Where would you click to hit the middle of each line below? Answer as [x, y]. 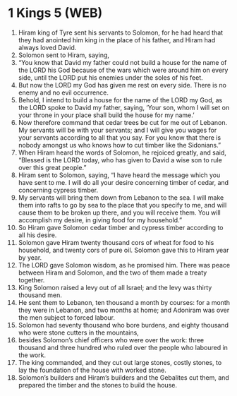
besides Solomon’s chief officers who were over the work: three [111, 340]
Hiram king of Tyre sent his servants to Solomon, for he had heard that [121, 32]
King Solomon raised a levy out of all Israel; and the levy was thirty [115, 287]
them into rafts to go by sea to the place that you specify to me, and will [122, 205]
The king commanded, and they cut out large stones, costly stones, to [120, 362]
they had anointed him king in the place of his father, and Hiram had [117, 40]
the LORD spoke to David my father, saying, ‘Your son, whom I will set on [124, 107]
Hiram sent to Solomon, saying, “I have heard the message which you [119, 175]
